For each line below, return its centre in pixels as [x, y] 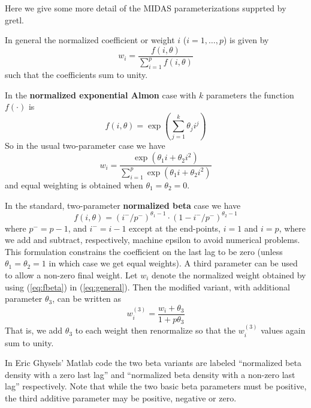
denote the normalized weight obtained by [229, 275]
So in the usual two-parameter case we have [85, 145]
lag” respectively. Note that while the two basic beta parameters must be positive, [156, 386]
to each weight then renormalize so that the [155, 330]
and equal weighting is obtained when [74, 184]
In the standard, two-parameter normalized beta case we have [123, 205]
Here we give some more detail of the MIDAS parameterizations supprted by [146, 8]
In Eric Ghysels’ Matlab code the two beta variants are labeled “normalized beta [153, 363]
